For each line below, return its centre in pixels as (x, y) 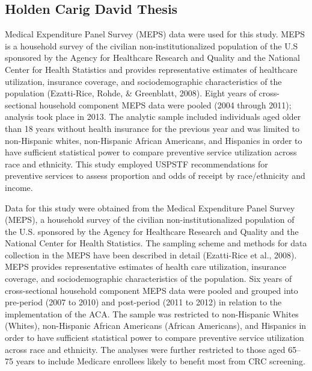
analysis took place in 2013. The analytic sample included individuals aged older (153, 117)
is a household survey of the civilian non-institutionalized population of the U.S (151, 45)
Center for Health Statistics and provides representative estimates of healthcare (151, 69)
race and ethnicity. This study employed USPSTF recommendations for (136, 164)
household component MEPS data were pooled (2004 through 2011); (165, 104)
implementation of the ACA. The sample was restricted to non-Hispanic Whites (152, 313)
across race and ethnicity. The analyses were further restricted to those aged (145, 349)
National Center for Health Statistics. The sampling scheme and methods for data (156, 243)
